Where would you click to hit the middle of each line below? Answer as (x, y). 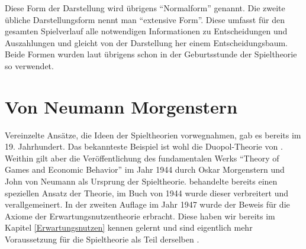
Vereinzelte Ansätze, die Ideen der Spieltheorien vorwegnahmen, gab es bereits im (153, 135)
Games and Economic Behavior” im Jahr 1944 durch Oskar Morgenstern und (145, 169)
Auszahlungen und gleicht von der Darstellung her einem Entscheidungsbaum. (146, 42)
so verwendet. (29, 65)
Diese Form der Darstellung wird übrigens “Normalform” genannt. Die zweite (145, 8)
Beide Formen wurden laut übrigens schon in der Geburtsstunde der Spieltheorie (151, 54)
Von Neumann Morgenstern (121, 106)
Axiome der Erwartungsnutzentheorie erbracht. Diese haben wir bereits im (140, 216)
